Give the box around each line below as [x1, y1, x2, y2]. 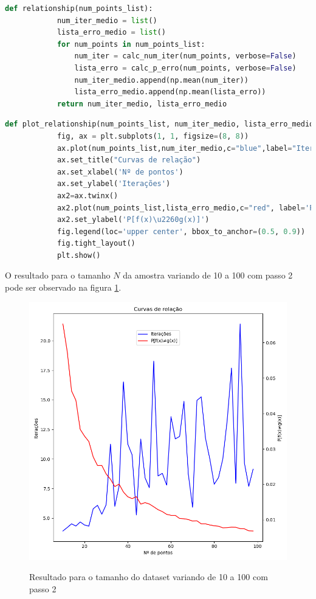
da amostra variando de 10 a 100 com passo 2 [123, 269, 293, 282]
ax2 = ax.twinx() [57, 191, 118, 200]
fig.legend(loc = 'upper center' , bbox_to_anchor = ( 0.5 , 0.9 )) [57, 227, 306, 236]
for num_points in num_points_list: [57, 40, 205, 49]
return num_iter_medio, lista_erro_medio [57, 99, 227, 108]
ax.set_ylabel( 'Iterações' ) [57, 179, 171, 189]
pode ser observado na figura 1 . [5, 281, 122, 294]
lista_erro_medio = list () [57, 28, 166, 37]
